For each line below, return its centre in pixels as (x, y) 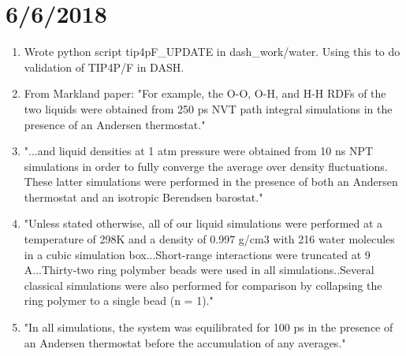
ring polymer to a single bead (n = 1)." (119, 300)
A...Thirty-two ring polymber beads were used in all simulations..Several (199, 270)
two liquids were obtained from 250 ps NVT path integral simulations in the (208, 108)
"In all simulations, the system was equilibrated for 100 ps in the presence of (209, 327)
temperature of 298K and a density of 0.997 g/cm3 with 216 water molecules (209, 239)
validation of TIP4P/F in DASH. (104, 67)
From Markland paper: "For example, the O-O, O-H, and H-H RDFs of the (205, 93)
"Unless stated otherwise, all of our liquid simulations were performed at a (203, 223)
